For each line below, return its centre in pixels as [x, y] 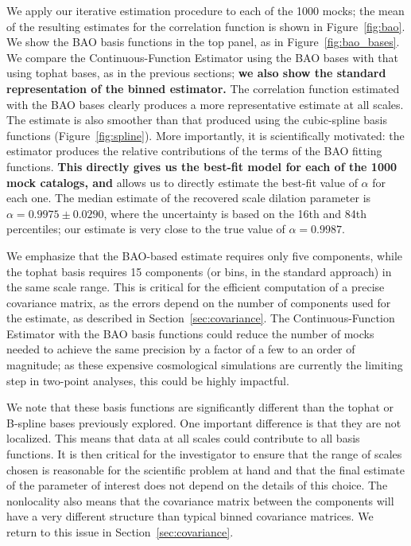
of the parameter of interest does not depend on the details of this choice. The [197, 485]
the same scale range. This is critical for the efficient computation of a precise [196, 287]
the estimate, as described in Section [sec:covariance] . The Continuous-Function [201, 318]
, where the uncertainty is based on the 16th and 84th [235, 213]
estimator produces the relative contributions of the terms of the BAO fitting [194, 151]
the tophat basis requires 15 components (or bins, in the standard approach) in [199, 271]
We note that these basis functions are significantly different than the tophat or [200, 407]
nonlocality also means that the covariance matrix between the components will [200, 500]
